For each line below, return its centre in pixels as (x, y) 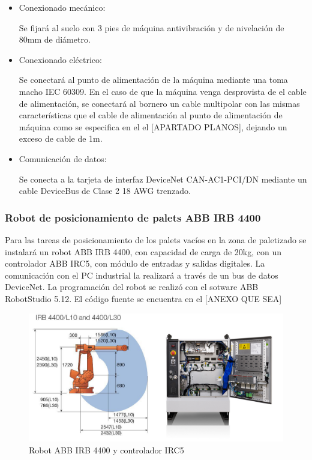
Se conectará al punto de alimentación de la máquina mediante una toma (153, 80)
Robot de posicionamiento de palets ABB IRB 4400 (133, 217)
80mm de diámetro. (55, 39)
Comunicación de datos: (63, 158)
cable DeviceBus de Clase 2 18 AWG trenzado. (105, 191)
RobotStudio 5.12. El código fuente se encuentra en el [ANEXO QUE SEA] (143, 298)
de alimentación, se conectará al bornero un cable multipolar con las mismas (159, 103)
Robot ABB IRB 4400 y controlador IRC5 (106, 449)
